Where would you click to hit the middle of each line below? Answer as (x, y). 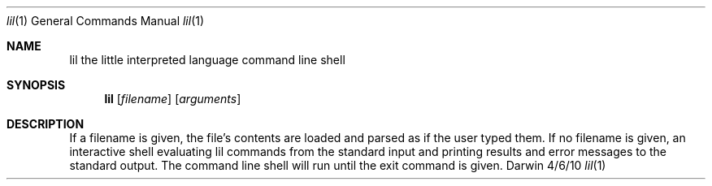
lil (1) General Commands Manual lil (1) (106, 21)
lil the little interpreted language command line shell (207, 60)
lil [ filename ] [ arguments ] (173, 99)
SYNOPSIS (36, 85)
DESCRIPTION (46, 124)
